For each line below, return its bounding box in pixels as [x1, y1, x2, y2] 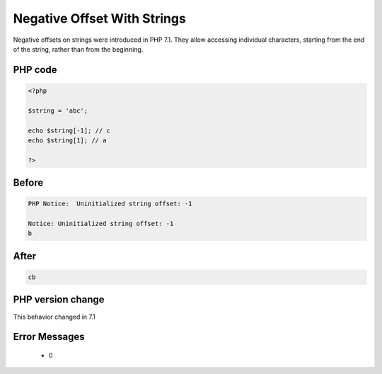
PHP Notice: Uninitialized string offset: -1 [28, 200, 192, 208]
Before [13, 177, 44, 189]
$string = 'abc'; [28, 106, 88, 115]
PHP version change [13, 294, 105, 306]
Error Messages [13, 331, 85, 343]
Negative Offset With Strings [13, 11, 187, 26]
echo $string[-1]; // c [28, 126, 111, 135]
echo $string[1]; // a [28, 136, 107, 144]
